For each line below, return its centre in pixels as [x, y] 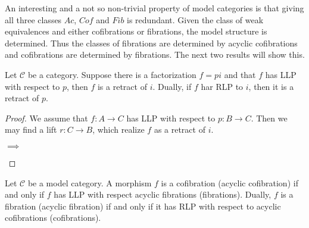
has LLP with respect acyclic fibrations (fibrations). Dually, [163, 194]
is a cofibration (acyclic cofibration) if [230, 182]
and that [240, 74]
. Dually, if [172, 86]
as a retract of [180, 129]
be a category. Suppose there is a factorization [112, 74]
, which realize [118, 129]
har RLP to [222, 86]
